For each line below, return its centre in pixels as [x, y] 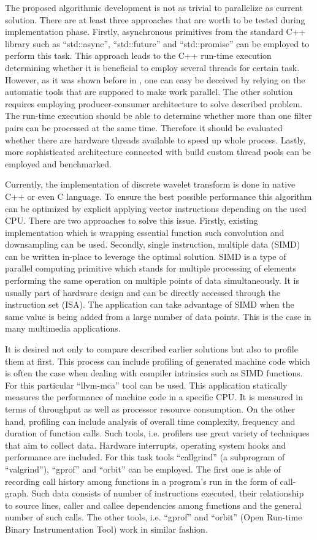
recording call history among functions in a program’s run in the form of [141, 481]
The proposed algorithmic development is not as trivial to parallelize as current [154, 7]
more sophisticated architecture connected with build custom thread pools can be [158, 152]
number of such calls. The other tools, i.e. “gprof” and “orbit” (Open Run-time [154, 517]
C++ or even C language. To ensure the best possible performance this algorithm [158, 196]
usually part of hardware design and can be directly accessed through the [143, 292]
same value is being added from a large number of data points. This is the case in [158, 316]
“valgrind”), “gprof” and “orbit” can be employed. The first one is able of [143, 469]
